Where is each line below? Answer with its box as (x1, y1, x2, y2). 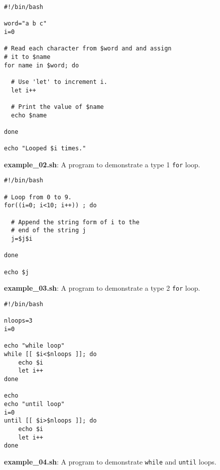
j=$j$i (11, 235, 33, 243)
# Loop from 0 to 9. (4, 193, 72, 201)
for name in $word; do (4, 61, 79, 69)
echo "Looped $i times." (4, 145, 86, 152)
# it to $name (4, 53, 51, 60)
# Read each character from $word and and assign (4, 45, 172, 52)
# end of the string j (11, 227, 86, 234)
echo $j (4, 268, 29, 276)
